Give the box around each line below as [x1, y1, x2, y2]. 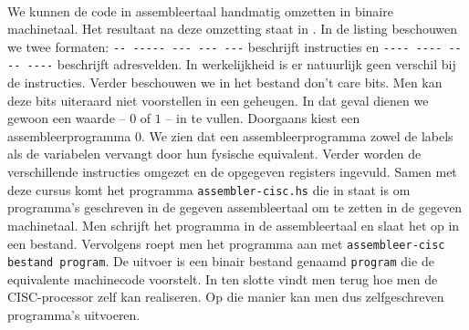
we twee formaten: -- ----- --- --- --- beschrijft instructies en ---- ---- [7, 36, 443, 56]
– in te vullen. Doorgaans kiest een [165, 108, 360, 128]
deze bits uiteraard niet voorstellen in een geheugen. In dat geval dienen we [7, 90, 429, 109]
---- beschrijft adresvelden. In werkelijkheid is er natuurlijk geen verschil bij [26, 55, 456, 74]
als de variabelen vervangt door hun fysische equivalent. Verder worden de [7, 144, 422, 163]
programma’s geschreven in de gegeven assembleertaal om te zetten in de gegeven [7, 198, 463, 217]
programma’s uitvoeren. [7, 305, 141, 324]
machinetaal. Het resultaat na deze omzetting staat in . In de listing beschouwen [7, 19, 458, 38]
